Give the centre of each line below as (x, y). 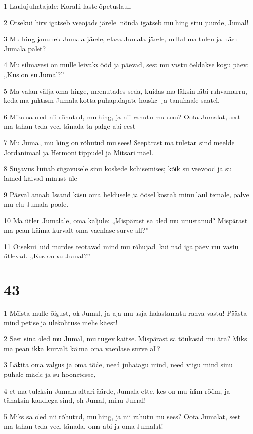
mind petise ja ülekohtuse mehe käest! (61, 322)
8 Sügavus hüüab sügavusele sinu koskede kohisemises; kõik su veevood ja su (118, 168)
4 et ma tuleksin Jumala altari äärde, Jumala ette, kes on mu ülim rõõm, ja (117, 390)
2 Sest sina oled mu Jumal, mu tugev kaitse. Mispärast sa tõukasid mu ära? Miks (126, 339)
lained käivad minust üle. (41, 178)
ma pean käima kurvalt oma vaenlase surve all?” (76, 230)
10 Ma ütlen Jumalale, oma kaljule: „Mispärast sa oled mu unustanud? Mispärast (126, 220)
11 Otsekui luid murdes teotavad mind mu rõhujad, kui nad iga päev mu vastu (121, 246)
